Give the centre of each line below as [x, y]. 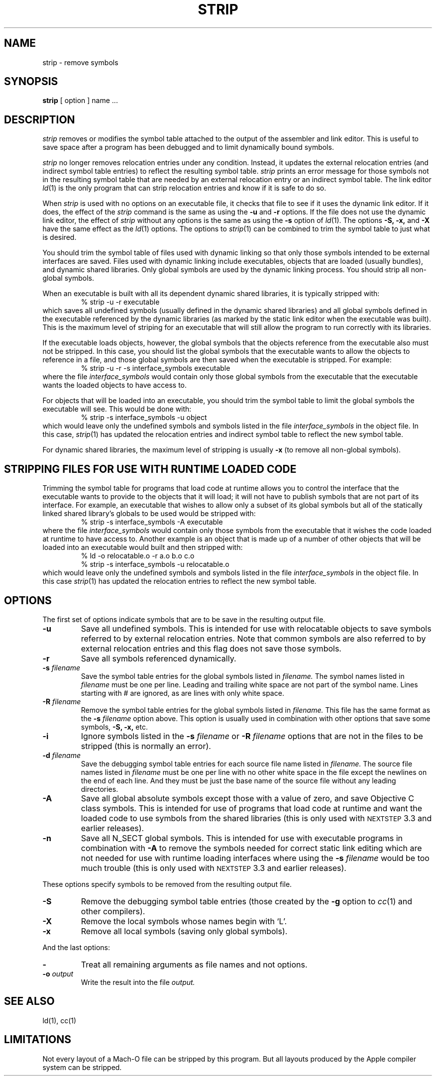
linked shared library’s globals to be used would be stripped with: [149, 514]
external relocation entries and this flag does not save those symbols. [211, 648]
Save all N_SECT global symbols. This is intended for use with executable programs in [242, 838]
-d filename [61, 755]
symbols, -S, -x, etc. [114, 727]
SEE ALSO [29, 1001]
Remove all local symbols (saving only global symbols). [184, 931]
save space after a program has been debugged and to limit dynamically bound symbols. [188, 147]
